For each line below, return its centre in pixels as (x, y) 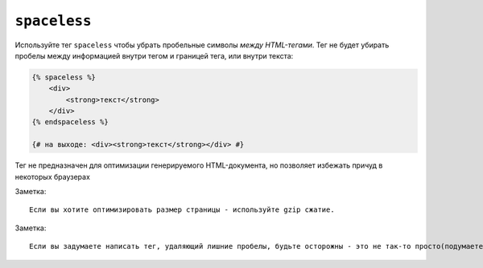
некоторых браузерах (52, 177)
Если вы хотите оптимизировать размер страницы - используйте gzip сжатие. (182, 210)
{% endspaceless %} (70, 122)
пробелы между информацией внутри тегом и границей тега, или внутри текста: (154, 55)
